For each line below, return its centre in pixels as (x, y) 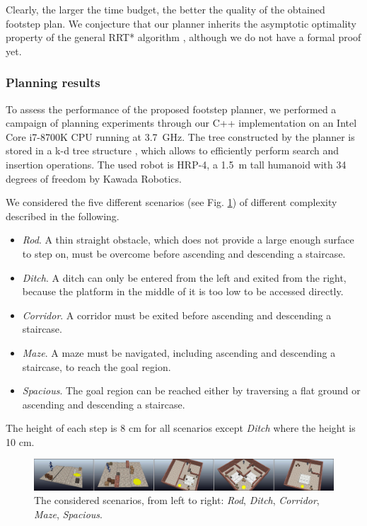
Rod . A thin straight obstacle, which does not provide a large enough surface (188, 240)
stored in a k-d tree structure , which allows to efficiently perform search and (173, 150)
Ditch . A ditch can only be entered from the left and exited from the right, (184, 277)
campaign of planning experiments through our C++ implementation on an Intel (181, 123)
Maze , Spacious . (68, 514)
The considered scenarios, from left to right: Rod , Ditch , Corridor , (177, 500)
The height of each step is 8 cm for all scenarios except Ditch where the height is (181, 428)
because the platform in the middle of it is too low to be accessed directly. (183, 291)
